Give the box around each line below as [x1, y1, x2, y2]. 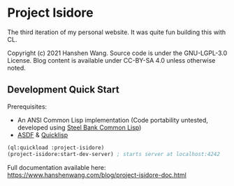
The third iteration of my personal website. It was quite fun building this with [7, 28, 226, 36]
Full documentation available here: [7, 163, 106, 171]
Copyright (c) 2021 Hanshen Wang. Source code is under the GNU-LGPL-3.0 [7, 49, 228, 57]
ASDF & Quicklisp [17, 130, 68, 139]
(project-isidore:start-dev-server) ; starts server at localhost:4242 [7, 150, 220, 157]
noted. [7, 63, 26, 72]
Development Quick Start [7, 84, 120, 95]
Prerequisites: [7, 102, 47, 111]
